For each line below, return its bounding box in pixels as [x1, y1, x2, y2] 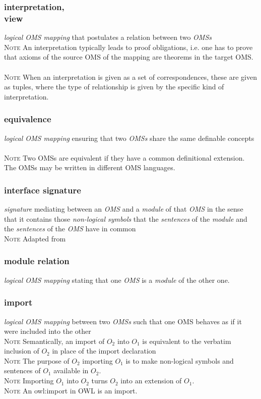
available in [53, 365, 89, 376]
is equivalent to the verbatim [142, 335, 231, 346]
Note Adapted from [4, 233, 66, 243]
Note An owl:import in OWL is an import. [4, 385, 138, 395]
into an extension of [120, 375, 182, 386]
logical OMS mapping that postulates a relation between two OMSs [4, 32, 212, 42]
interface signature [4, 183, 81, 196]
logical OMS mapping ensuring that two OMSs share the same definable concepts [4, 132, 254, 143]
